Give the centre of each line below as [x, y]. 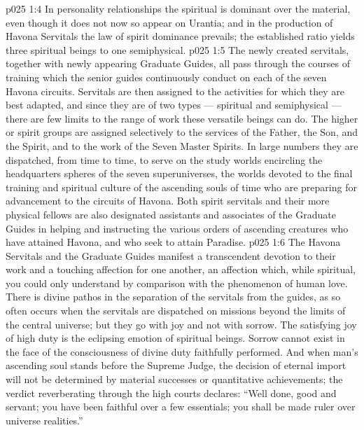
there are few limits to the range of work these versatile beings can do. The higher [182, 118]
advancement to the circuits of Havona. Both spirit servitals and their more [168, 201]
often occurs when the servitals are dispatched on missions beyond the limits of [176, 311]
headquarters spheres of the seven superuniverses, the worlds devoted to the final [179, 173]
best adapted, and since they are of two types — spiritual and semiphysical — [174, 105]
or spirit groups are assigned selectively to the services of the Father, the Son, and [182, 132]
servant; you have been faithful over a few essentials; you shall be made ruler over [181, 407]
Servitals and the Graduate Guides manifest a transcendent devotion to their [171, 255]
